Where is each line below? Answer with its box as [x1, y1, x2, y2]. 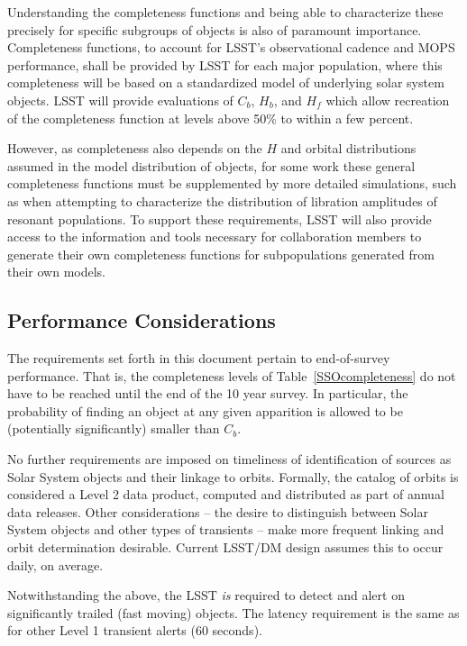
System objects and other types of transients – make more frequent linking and [7, 520, 444, 539]
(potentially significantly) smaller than [7, 419, 220, 438]
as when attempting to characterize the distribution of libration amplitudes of [7, 191, 437, 210]
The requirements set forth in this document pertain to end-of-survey [7, 349, 390, 368]
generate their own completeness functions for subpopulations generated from [7, 244, 435, 263]
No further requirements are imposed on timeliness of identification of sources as [7, 450, 452, 469]
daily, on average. [7, 555, 104, 574]
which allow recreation [325, 90, 450, 109]
